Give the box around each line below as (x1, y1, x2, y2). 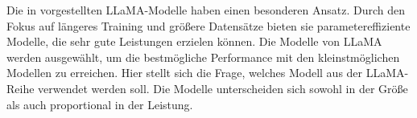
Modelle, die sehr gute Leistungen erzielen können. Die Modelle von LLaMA (6, 33, 382, 50)
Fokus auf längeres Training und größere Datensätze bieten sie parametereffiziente (6, 17, 411, 34)
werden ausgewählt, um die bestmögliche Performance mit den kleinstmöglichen (6, 48, 400, 65)
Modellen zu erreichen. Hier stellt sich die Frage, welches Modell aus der (6, 64, 363, 81)
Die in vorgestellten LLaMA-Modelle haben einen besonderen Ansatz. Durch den (6, 2, 406, 18)
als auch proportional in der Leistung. (6, 96, 193, 112)
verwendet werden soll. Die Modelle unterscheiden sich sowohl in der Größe (38, 79, 408, 96)
